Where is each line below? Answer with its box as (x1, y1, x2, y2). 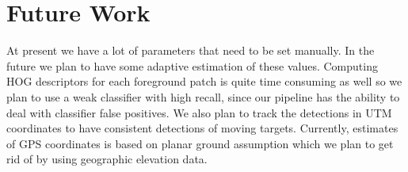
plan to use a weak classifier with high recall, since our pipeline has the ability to (6, 88, 400, 105)
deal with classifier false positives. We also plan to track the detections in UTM (6, 104, 392, 120)
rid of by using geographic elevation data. (6, 151, 208, 167)
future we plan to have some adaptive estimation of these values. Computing (6, 57, 378, 74)
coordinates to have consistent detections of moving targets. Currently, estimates (6, 120, 398, 136)
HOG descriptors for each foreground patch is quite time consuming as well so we (6, 73, 402, 90)
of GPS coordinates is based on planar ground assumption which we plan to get (6, 135, 394, 151)
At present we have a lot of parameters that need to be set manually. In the (6, 42, 375, 59)
